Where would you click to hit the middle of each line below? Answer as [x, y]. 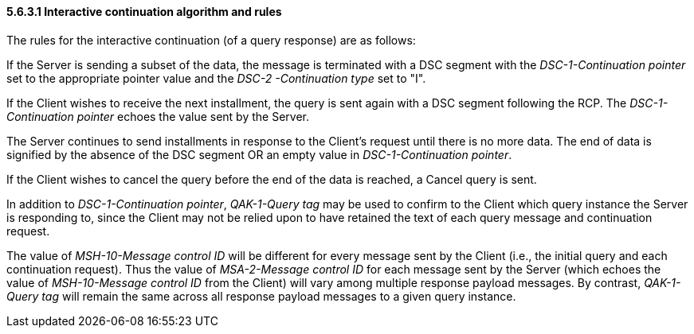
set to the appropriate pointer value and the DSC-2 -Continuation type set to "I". [216, 78]
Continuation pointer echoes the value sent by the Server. [158, 116]
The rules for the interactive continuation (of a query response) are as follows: [211, 40]
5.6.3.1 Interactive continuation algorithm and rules [144, 12]
